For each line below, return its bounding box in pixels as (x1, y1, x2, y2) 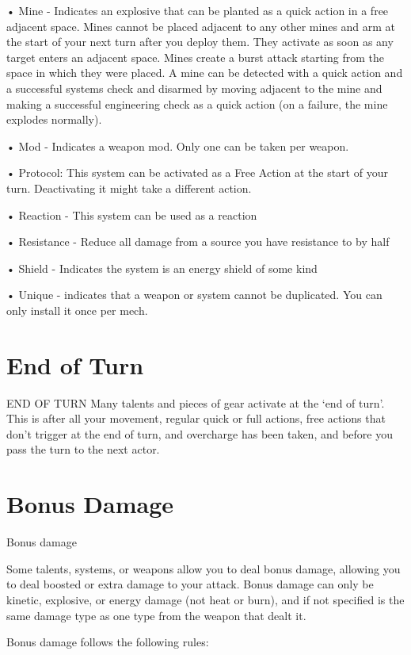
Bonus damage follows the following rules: (6, 634, 209, 650)
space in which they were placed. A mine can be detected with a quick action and (6, 64, 403, 81)
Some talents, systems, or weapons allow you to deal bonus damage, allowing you (6, 560, 401, 576)
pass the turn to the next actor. (6, 441, 160, 458)
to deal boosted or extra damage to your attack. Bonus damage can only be (6, 576, 374, 592)
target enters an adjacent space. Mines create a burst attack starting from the (6, 48, 384, 65)
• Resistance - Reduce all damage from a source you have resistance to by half (6, 233, 390, 250)
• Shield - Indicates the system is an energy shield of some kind (6, 259, 318, 276)
